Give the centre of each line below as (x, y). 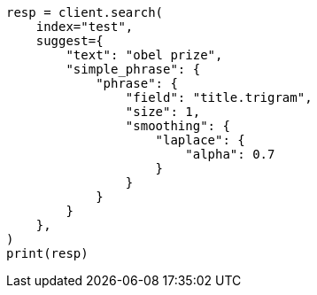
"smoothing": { (178, 126)
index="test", (85, 27)
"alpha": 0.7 (230, 154)
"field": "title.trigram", (219, 97)
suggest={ (70, 41)
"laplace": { (200, 140)
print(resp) (47, 253)
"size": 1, (163, 112)
